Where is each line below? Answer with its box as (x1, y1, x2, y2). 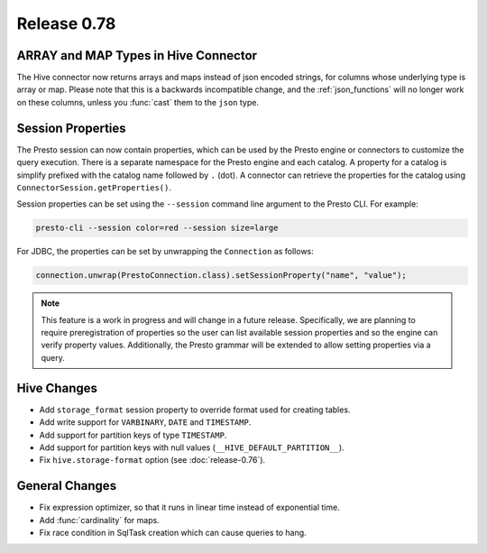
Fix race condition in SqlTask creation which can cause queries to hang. (39, 527, 307, 538)
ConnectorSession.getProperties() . (16, 181, 171, 193)
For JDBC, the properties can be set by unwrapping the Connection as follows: (16, 246, 315, 257)
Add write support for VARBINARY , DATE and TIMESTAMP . (39, 417, 252, 428)
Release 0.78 (16, 14, 116, 33)
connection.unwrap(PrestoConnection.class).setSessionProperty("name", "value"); (35, 271, 408, 281)
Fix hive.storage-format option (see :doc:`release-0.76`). (39, 455, 266, 465)
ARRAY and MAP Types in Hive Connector (16, 48, 257, 63)
